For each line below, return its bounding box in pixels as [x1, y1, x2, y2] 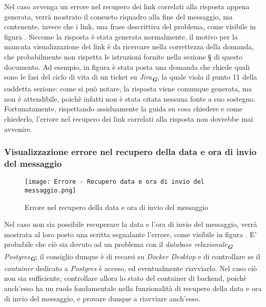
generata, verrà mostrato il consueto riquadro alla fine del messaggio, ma [4, 11, 233, 22]
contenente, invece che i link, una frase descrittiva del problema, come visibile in [4, 21, 256, 32]
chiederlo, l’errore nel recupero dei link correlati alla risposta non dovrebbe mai [4, 113, 253, 124]
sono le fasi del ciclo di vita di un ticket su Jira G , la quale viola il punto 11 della [4, 71, 257, 84]
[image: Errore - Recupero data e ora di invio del [25, 178, 204, 186]
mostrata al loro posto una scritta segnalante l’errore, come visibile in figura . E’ [4, 228, 257, 239]
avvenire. [4, 123, 32, 134]
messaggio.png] [25, 187, 76, 195]
